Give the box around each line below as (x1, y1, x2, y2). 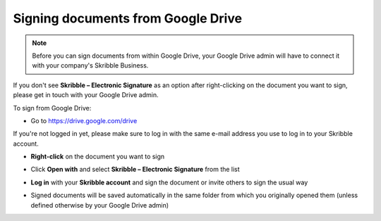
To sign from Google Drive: (13, 103, 92, 112)
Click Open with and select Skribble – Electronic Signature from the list (30, 165, 240, 174)
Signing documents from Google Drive (13, 11, 243, 26)
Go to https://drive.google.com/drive (30, 116, 138, 125)
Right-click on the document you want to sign (30, 152, 165, 161)
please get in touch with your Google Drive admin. (13, 91, 159, 99)
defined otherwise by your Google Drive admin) (30, 201, 169, 209)
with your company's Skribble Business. (32, 61, 149, 70)
